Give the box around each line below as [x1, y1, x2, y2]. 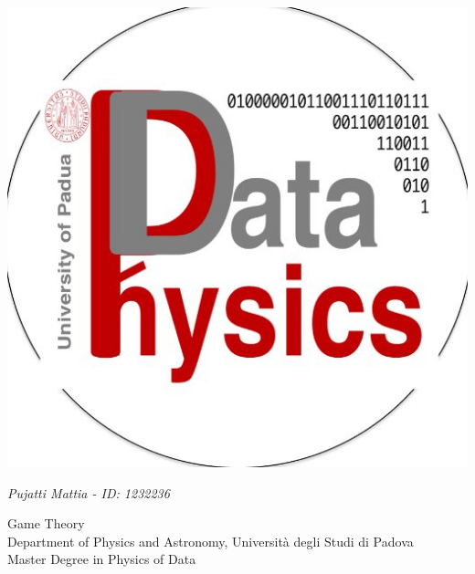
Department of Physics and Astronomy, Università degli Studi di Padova [7, 531, 414, 550]
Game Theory [7, 514, 85, 533]
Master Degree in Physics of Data [7, 549, 196, 569]
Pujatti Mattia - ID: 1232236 [7, 483, 170, 502]
